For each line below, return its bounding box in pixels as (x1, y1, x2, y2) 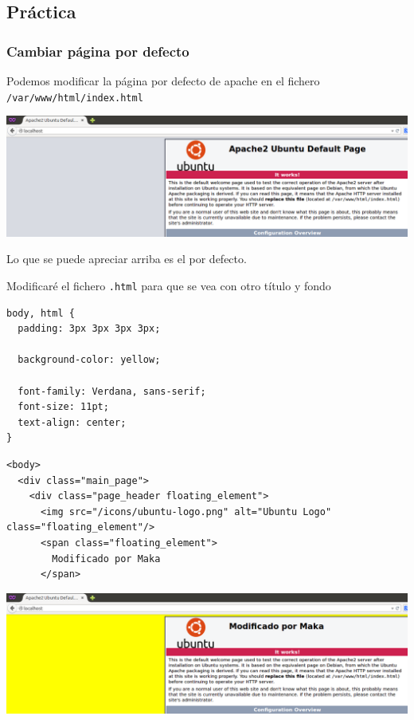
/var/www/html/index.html (6, 92, 143, 104)
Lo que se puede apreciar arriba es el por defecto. (6, 250, 247, 267)
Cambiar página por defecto (6, 41, 189, 61)
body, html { (6, 307, 75, 319)
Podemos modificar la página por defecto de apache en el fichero (6, 73, 320, 89)
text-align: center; (18, 416, 127, 428)
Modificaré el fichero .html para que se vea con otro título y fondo (6, 277, 331, 294)
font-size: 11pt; (18, 401, 109, 413)
